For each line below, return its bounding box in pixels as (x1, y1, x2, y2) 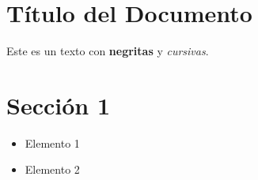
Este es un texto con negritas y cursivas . (6, 43, 209, 59)
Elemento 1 (25, 134, 80, 151)
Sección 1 (6, 88, 111, 121)
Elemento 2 (25, 161, 80, 178)
